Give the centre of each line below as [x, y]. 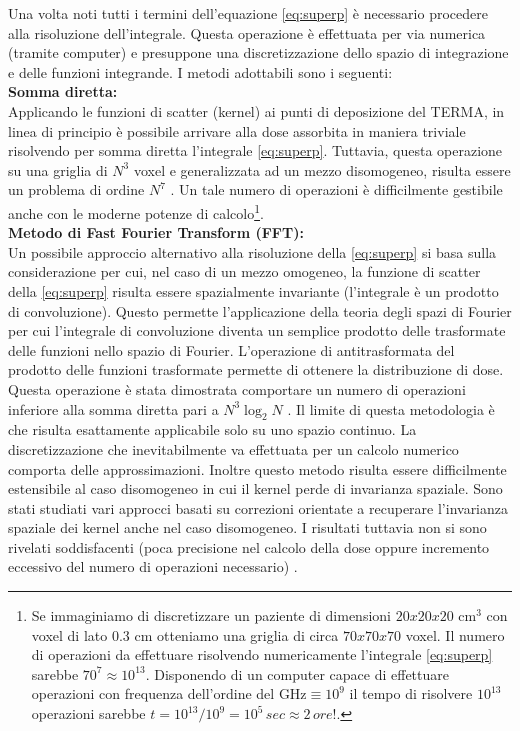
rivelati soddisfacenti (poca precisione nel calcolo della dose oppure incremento [249, 546]
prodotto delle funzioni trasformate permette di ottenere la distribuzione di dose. [256, 369]
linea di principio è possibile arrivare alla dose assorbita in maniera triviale [237, 130]
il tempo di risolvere [411, 693]
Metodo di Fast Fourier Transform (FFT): [156, 232]
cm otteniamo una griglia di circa [236, 634]
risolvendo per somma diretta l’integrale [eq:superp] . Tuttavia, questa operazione [255, 150]
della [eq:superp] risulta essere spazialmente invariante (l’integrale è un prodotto [253, 290]
